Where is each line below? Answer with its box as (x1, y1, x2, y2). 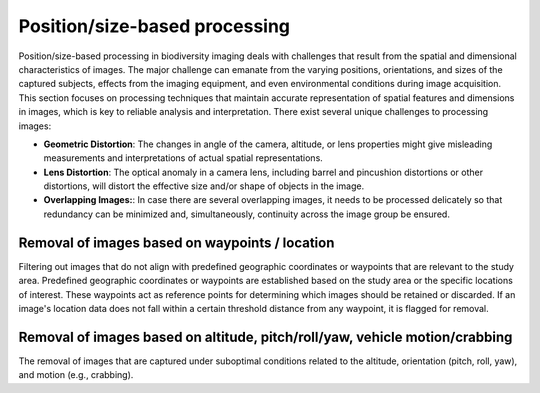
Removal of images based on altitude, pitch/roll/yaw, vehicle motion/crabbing (18, 328, 513, 345)
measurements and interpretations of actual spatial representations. (43, 152, 324, 164)
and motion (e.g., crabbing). (18, 369, 134, 381)
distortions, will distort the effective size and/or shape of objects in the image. (43, 180, 365, 192)
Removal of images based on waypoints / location (18, 234, 335, 251)
